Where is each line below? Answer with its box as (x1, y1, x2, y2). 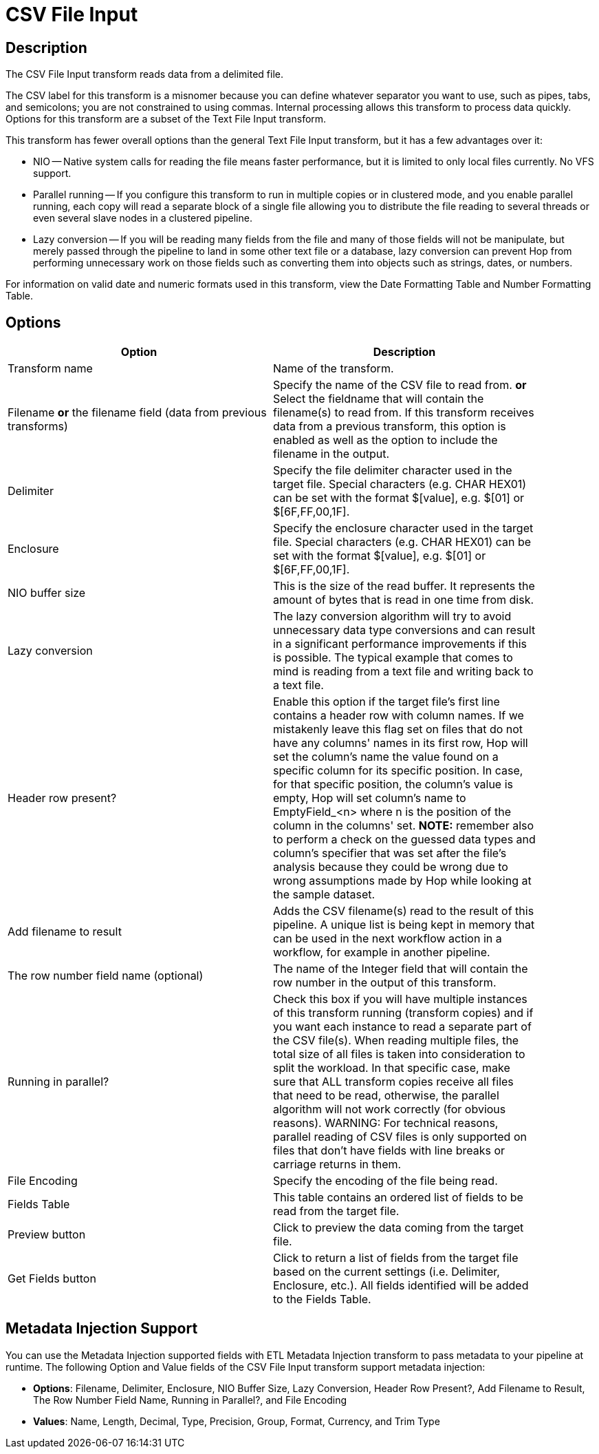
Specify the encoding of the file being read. (273, 1174, 498, 1188)
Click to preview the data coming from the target (273, 1221, 524, 1235)
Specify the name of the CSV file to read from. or (273, 378, 527, 392)
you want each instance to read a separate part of (273, 1020, 532, 1034)
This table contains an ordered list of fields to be (273, 1190, 523, 1205)
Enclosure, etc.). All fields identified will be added (273, 1278, 529, 1293)
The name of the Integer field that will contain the (273, 962, 528, 976)
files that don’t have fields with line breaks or (273, 1144, 505, 1158)
